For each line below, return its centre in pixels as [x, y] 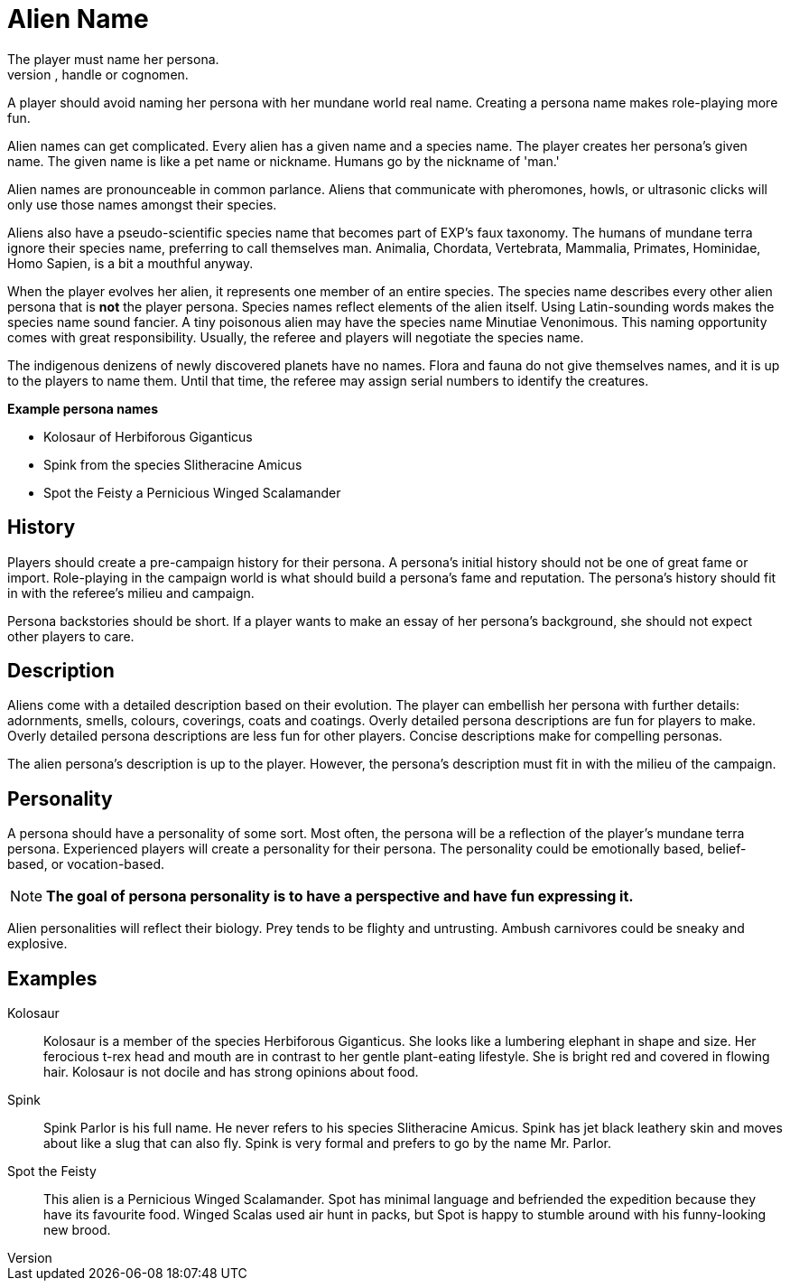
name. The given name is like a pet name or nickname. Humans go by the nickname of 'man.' [283, 161]
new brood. [77, 1230]
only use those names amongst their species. [142, 204]
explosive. [37, 944]
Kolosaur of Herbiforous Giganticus [148, 436]
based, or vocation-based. [86, 864]
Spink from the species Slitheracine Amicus [173, 464]
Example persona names [83, 408]
